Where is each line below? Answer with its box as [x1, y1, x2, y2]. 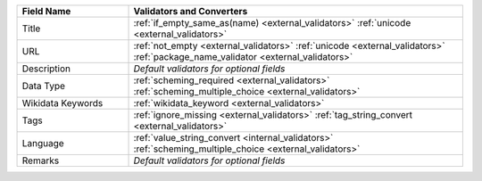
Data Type [21, 80, 66, 92]
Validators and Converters [133, 5, 248, 17]
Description [21, 62, 71, 75]
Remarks [21, 154, 60, 167]
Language [21, 137, 64, 149]
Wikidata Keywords [21, 97, 104, 109]
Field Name [21, 5, 71, 17]
